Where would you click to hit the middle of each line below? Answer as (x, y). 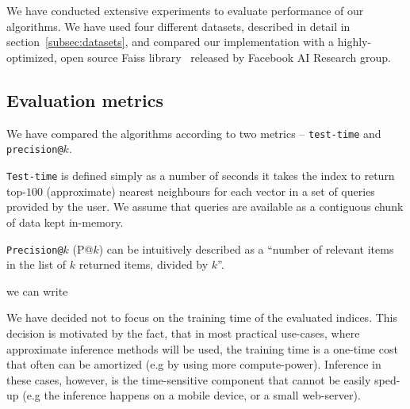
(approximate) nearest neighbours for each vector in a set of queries (211, 191)
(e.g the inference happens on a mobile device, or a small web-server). (192, 395)
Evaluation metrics (85, 99)
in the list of (36, 264)
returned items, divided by (144, 264)
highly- (354, 42)
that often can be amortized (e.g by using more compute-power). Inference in (194, 364)
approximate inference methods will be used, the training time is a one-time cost (202, 348)
